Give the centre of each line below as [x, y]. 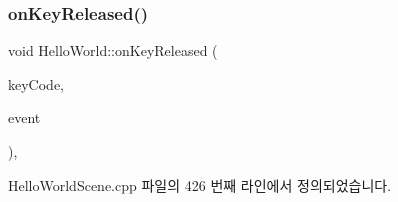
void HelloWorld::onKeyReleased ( [113, 50]
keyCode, [36, 83]
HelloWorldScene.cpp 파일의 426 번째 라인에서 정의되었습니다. [200, 184]
